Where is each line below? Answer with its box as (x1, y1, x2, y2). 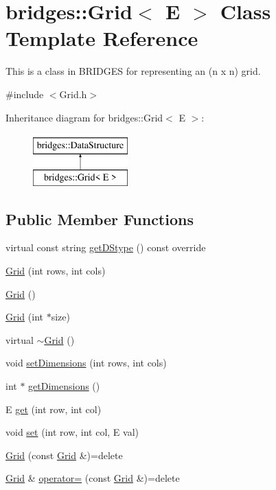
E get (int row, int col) (5, 401, 102, 416)
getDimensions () (28, 379, 100, 393)
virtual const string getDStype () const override (5, 240, 206, 255)
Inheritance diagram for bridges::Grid (5, 110, 163, 124)
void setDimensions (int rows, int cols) (5, 355, 167, 370)
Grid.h (59, 86, 87, 101)
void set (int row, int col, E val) (5, 425, 139, 439)
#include (5, 86, 44, 101)
